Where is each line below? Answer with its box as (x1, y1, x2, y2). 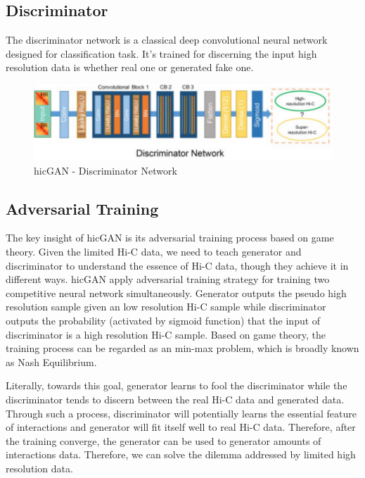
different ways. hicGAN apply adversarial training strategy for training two (6, 272, 330, 287)
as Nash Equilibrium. (6, 354, 97, 369)
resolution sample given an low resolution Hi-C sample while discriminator (6, 299, 326, 314)
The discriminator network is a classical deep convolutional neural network (6, 32, 328, 47)
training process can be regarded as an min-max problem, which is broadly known (6, 341, 359, 356)
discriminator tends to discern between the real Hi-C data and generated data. (6, 391, 345, 406)
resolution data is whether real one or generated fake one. (6, 60, 254, 75)
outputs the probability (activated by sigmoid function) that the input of (6, 313, 321, 327)
